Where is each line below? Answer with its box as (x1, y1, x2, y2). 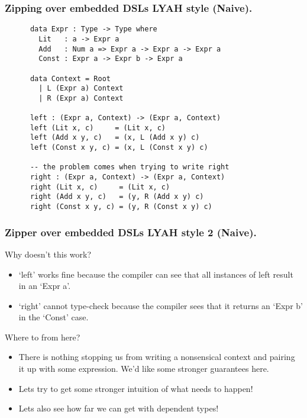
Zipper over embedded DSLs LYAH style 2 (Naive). (5, 224, 257, 239)
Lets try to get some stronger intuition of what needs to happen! (18, 382, 253, 394)
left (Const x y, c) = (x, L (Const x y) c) (30, 143, 208, 152)
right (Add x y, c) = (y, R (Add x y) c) (30, 192, 204, 201)
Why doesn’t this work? (5, 247, 92, 260)
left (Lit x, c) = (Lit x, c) (30, 123, 166, 132)
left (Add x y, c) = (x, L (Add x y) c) (30, 133, 200, 142)
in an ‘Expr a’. (18, 279, 71, 292)
